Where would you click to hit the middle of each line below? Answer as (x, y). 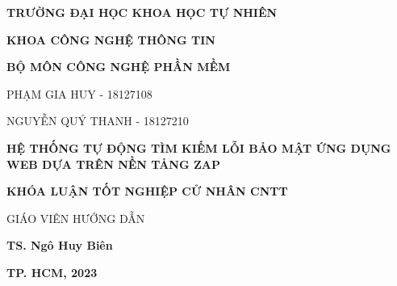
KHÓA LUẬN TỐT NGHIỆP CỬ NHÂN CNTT (147, 191)
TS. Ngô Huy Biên (60, 245)
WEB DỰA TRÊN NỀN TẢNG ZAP (113, 164)
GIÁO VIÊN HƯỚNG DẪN (76, 218)
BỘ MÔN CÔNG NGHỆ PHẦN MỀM (119, 67)
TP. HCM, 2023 (52, 272)
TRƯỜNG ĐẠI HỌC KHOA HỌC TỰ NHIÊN (142, 12)
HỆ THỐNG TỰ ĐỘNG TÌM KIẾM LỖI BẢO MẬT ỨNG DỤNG (199, 147)
